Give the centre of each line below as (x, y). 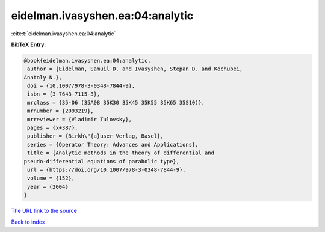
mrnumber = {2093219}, (61, 111)
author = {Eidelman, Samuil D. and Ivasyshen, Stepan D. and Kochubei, (135, 69)
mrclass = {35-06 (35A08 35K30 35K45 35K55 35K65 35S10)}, (116, 102)
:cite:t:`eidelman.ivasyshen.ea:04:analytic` (63, 34)
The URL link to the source (44, 211)
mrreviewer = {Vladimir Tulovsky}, (80, 119)
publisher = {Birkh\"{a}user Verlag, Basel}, (95, 136)
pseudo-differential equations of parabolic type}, (102, 161)
